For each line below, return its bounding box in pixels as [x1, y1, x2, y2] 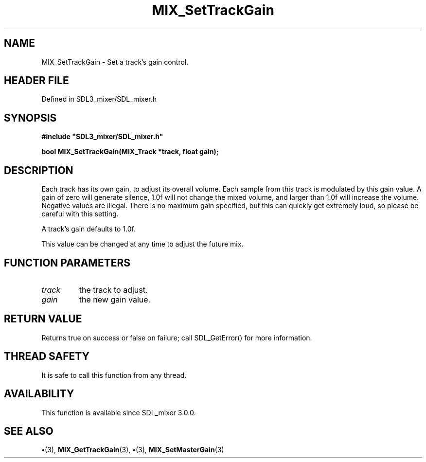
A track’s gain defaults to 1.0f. [41, 225, 136, 233]
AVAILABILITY [4, 388, 74, 400]
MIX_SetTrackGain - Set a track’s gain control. [41, 57, 189, 66]
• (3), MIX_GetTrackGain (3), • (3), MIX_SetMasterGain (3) [41, 445, 224, 454]
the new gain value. [79, 294, 151, 304]
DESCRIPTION [4, 164, 73, 177]
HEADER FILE [4, 74, 69, 87]
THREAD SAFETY [4, 350, 89, 363]
